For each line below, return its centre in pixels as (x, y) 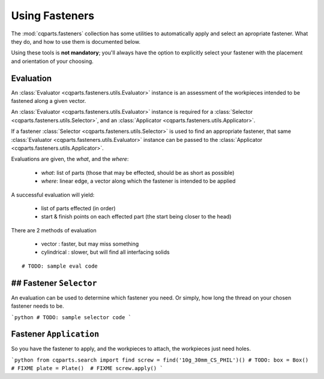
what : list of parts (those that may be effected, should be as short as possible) (138, 172)
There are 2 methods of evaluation (54, 230)
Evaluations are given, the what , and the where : (70, 159)
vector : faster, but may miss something (90, 244)
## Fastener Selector (54, 283)
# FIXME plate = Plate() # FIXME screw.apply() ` (87, 369)
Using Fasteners (53, 16)
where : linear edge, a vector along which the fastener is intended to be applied (139, 181)
